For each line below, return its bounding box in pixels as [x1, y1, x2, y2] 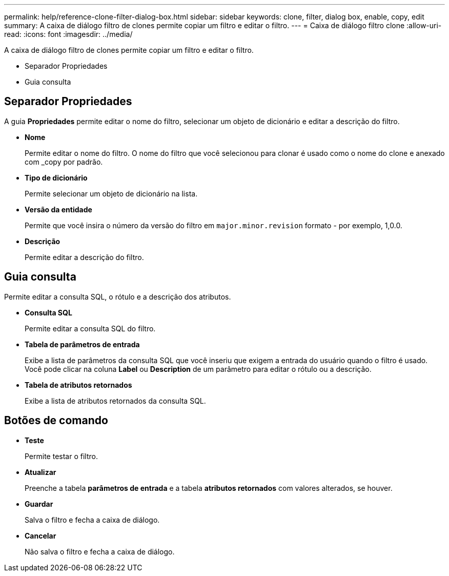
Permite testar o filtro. [25, 451, 98, 461]
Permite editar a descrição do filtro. [25, 252, 144, 262]
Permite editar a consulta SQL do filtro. [25, 324, 156, 333]
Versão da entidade [25, 205, 92, 214]
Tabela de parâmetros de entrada [25, 340, 140, 349]
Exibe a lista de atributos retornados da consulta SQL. [25, 396, 206, 405]
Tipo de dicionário [25, 173, 88, 182]
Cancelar [25, 531, 56, 540]
